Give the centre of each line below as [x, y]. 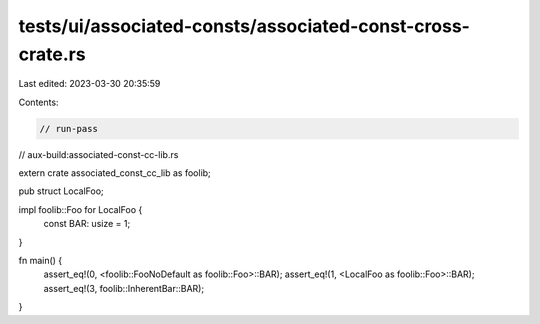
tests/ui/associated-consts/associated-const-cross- [244, 26]
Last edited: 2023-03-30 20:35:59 [89, 84]
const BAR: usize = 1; [87, 224]
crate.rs [52, 54]
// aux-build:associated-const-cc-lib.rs [98, 154]
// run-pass [69, 128]
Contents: [38, 102]
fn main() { [40, 261]
